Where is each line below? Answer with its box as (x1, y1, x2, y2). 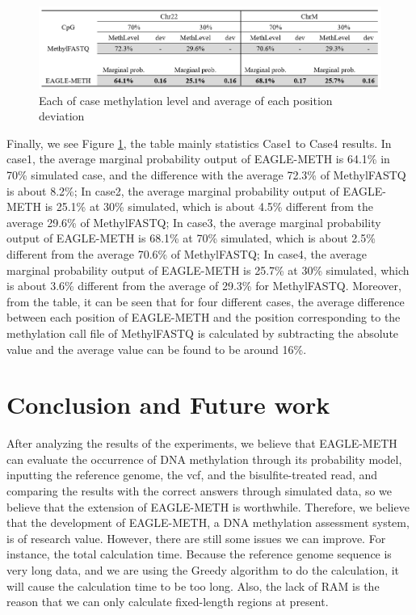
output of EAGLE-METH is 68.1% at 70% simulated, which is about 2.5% (6, 230, 376, 246)
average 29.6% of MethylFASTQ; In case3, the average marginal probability (6, 213, 381, 230)
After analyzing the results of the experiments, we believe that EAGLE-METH (6, 435, 397, 452)
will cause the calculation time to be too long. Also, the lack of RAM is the (6, 577, 380, 594)
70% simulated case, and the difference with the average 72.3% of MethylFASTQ (6, 166, 406, 183)
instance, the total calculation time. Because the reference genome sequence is (6, 545, 392, 562)
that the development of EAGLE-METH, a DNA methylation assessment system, (6, 514, 410, 531)
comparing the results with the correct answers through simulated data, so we (6, 482, 393, 499)
